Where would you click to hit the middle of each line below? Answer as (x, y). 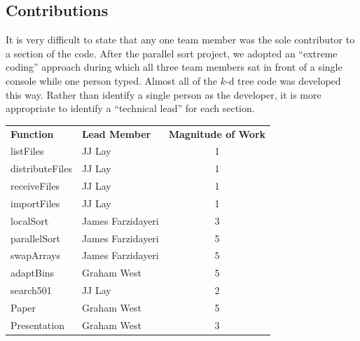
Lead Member (116, 133)
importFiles (35, 203)
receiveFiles (35, 186)
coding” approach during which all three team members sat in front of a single (174, 67)
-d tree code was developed (283, 80)
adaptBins (33, 273)
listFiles (27, 151)
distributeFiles (41, 168)
